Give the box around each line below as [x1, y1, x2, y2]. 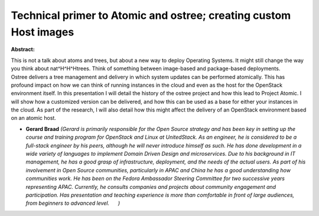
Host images [11, 25, 74, 38]
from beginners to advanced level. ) [25, 199, 121, 207]
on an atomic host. [11, 114, 56, 122]
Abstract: [11, 46, 35, 53]
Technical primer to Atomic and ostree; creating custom [11, 9, 291, 22]
